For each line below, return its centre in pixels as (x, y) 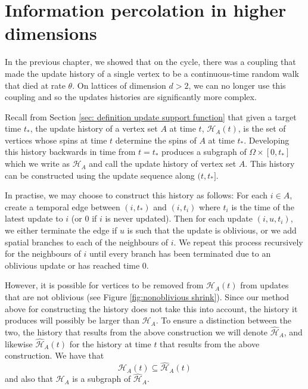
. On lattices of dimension (119, 85)
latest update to (34, 218)
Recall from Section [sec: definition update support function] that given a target (151, 116)
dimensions (51, 33)
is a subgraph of (102, 379)
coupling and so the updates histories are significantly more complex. (131, 97)
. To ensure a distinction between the (223, 320)
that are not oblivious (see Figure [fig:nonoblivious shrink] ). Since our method (147, 297)
